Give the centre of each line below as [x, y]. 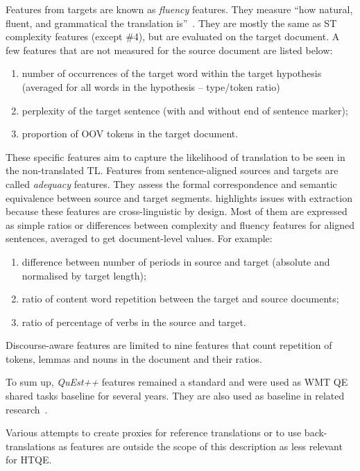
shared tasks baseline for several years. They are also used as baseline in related [175, 396]
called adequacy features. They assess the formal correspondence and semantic [171, 183]
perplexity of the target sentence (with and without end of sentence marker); [185, 110]
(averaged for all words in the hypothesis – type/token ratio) [151, 86]
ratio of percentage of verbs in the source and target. [134, 322]
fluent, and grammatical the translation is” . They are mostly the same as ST [171, 23]
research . [27, 409]
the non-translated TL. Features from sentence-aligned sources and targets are [172, 170]
